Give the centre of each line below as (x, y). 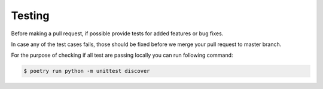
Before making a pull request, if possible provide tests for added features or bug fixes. (117, 33)
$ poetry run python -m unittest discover (87, 71)
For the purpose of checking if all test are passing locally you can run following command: (122, 55)
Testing (30, 16)
